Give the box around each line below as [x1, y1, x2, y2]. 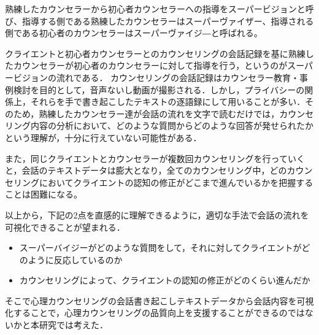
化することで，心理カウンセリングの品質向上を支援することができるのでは [5, 306, 305, 319]
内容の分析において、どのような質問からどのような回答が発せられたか [30, 119, 313, 132]
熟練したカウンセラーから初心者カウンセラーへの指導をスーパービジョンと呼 [5, 2, 314, 15]
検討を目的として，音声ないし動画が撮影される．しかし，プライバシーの [13, 83, 305, 96]
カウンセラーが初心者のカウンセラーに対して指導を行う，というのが [13, 59, 288, 72]
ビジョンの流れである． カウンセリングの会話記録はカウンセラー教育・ [13, 71, 300, 83]
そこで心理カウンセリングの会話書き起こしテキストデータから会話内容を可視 [5, 294, 314, 307]
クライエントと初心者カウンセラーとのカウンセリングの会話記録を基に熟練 [5, 47, 306, 60]
